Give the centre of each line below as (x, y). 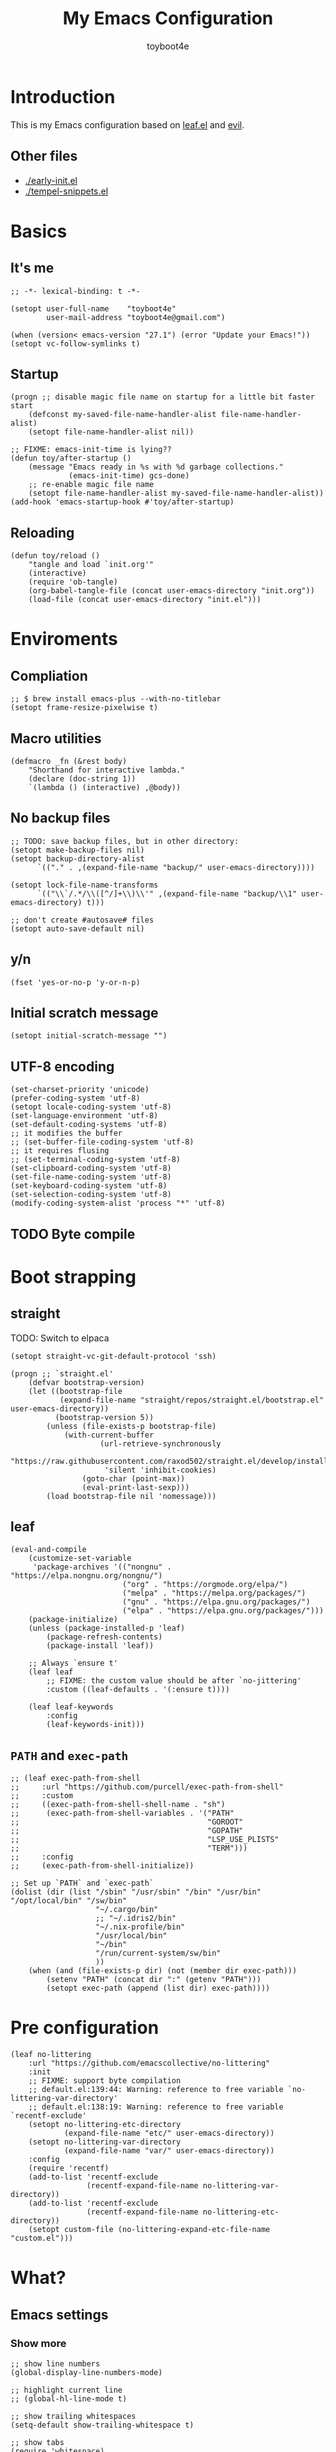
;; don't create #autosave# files (82, 920)
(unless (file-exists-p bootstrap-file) (131, 1426)
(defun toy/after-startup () (71, 458)
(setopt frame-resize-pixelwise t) (84, 708)
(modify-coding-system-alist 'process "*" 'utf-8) (118, 1203)
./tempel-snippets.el (66, 191)
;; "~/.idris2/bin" (136, 1918)
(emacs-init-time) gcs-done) (129, 476)
